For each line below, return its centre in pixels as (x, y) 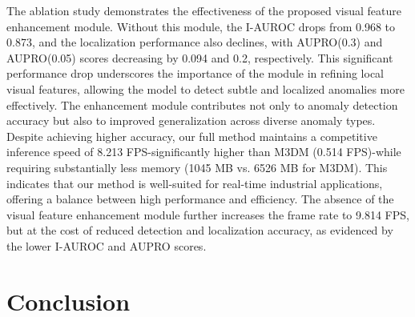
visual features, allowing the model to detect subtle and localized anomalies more (205, 88)
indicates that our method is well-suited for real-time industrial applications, (195, 183)
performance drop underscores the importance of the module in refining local (195, 73)
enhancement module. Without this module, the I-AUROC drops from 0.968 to (201, 26)
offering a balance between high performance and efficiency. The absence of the (200, 199)
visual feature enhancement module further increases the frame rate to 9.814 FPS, (208, 214)
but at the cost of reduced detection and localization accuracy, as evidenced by (200, 230)
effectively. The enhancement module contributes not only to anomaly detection (202, 104)
